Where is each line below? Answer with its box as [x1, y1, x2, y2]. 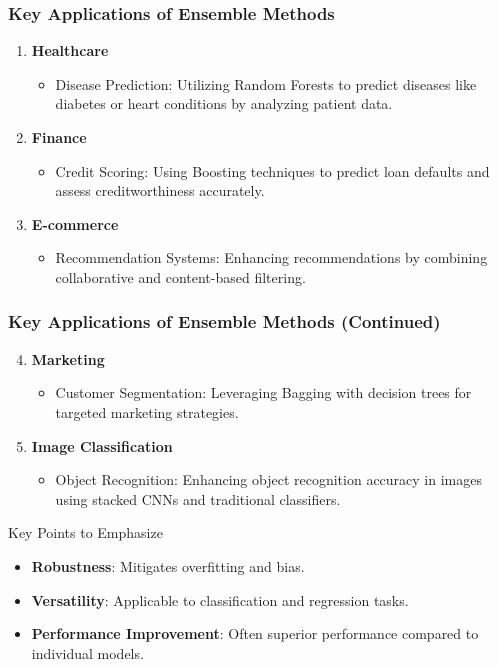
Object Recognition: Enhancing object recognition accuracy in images [55, 469, 482, 490]
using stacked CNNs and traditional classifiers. [55, 488, 341, 509]
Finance [31, 127, 87, 147]
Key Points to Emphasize [8, 522, 163, 543]
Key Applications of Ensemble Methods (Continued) [8, 309, 441, 334]
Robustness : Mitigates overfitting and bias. [31, 555, 305, 576]
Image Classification [31, 435, 173, 456]
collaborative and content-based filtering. [55, 266, 306, 287]
